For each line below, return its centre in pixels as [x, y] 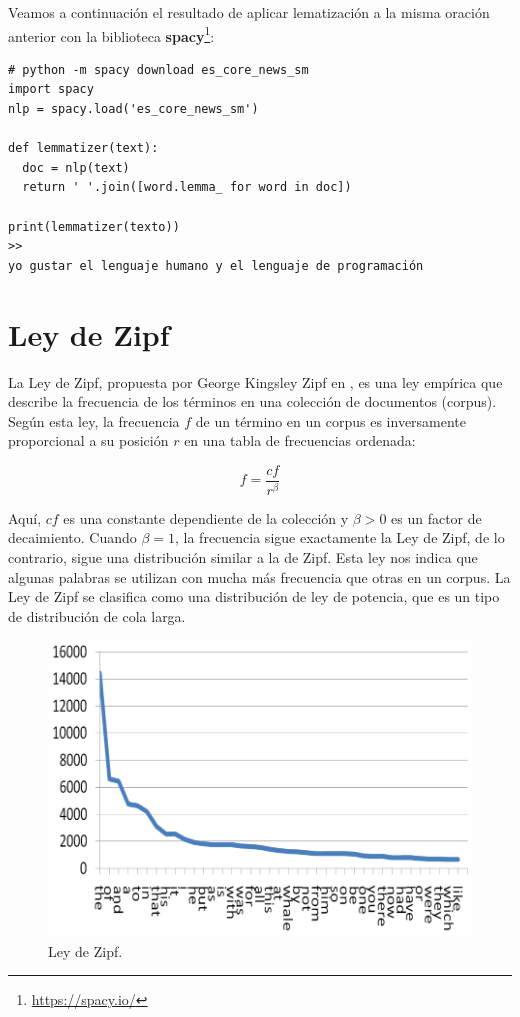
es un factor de [436, 517]
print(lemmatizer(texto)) [94, 226]
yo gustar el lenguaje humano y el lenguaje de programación [216, 265]
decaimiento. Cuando [72, 537]
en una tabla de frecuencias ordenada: [300, 440]
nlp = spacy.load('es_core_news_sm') [133, 109]
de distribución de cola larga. [97, 615]
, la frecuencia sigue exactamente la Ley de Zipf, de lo [340, 537]
